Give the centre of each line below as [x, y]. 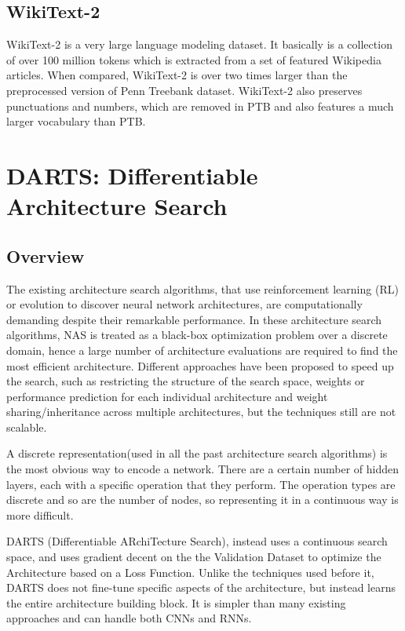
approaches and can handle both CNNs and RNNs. [129, 618]
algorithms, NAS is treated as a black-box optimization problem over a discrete [197, 335]
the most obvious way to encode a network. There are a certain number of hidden [203, 469]
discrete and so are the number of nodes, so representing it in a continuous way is [202, 500]
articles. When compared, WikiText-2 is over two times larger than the [177, 75]
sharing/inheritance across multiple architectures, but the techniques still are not [201, 412]
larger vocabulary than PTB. [76, 121]
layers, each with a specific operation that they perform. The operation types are [201, 484]
